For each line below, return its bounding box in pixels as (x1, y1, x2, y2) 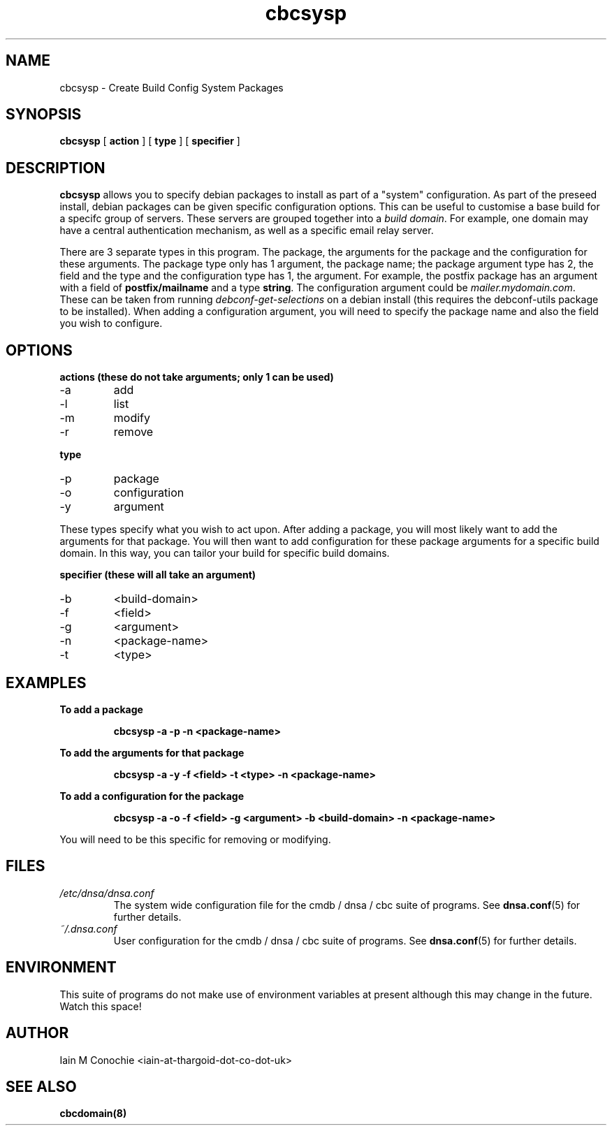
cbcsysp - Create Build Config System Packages (59, 81, 284, 94)
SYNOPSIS (6, 105, 82, 124)
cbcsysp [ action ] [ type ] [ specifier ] (59, 135, 240, 147)
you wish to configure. (59, 317, 163, 330)
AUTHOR (6, 1024, 69, 1042)
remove (113, 425, 154, 439)
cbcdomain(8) (59, 1107, 127, 1120)
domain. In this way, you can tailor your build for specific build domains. (59, 547, 390, 560)
